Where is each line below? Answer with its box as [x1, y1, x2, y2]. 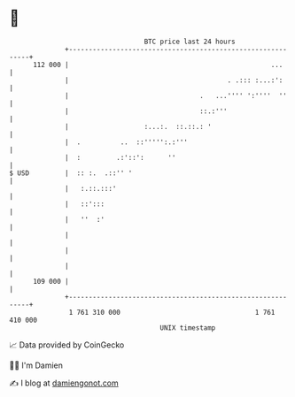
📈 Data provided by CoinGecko [9, 340, 125, 350]
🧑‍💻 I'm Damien [9, 360, 64, 370]
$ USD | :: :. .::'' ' [9, 168, 133, 178]
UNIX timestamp [159, 323, 216, 332]
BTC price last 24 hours [144, 37, 237, 46]
